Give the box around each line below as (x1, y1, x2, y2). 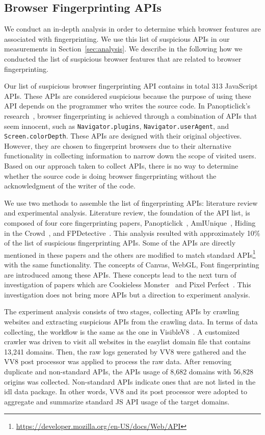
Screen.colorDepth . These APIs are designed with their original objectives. (4, 130, 242, 141)
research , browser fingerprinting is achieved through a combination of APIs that (4, 110, 257, 121)
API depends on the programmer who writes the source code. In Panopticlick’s (4, 100, 251, 111)
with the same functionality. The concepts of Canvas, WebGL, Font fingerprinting (4, 259, 259, 270)
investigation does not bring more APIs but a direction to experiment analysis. (4, 289, 250, 300)
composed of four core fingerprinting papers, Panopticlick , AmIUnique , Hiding (4, 217, 256, 228)
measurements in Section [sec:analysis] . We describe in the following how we (4, 43, 243, 54)
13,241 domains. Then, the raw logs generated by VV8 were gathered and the (4, 346, 246, 357)
